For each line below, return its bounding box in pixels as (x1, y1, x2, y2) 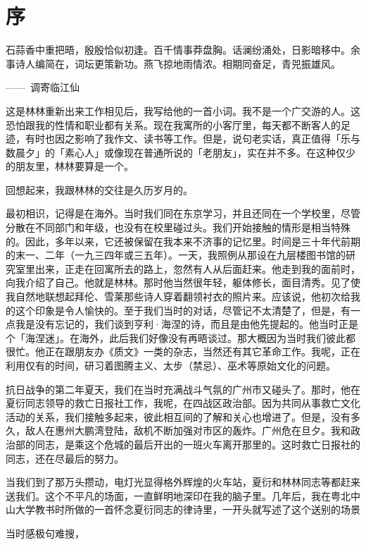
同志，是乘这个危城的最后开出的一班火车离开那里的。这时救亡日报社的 (34, 436, 360, 451)
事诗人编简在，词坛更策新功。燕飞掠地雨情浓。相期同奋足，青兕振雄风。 (6, 56, 341, 71)
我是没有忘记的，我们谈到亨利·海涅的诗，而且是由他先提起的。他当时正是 (15, 317, 358, 331)
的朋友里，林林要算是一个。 (6, 159, 134, 173)
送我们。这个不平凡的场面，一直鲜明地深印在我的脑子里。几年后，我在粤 (6, 488, 341, 503)
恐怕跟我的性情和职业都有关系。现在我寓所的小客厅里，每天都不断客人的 (6, 117, 341, 132)
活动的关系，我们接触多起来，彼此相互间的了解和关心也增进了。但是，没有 (6, 409, 351, 424)
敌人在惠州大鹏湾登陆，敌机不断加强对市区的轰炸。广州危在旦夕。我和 (25, 423, 351, 438)
